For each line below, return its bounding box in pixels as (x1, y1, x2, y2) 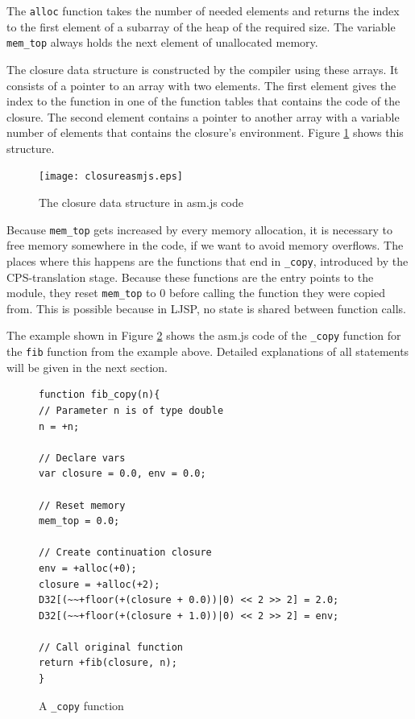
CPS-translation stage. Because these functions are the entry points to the (6, 268, 374, 285)
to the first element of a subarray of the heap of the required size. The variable (6, 18, 396, 35)
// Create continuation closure (39, 547, 212, 559)
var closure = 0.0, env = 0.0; (39, 468, 206, 480)
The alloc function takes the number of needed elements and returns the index (6, 2, 400, 19)
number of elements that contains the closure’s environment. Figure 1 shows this (6, 124, 404, 141)
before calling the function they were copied (168, 284, 385, 301)
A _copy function (39, 696, 124, 713)
